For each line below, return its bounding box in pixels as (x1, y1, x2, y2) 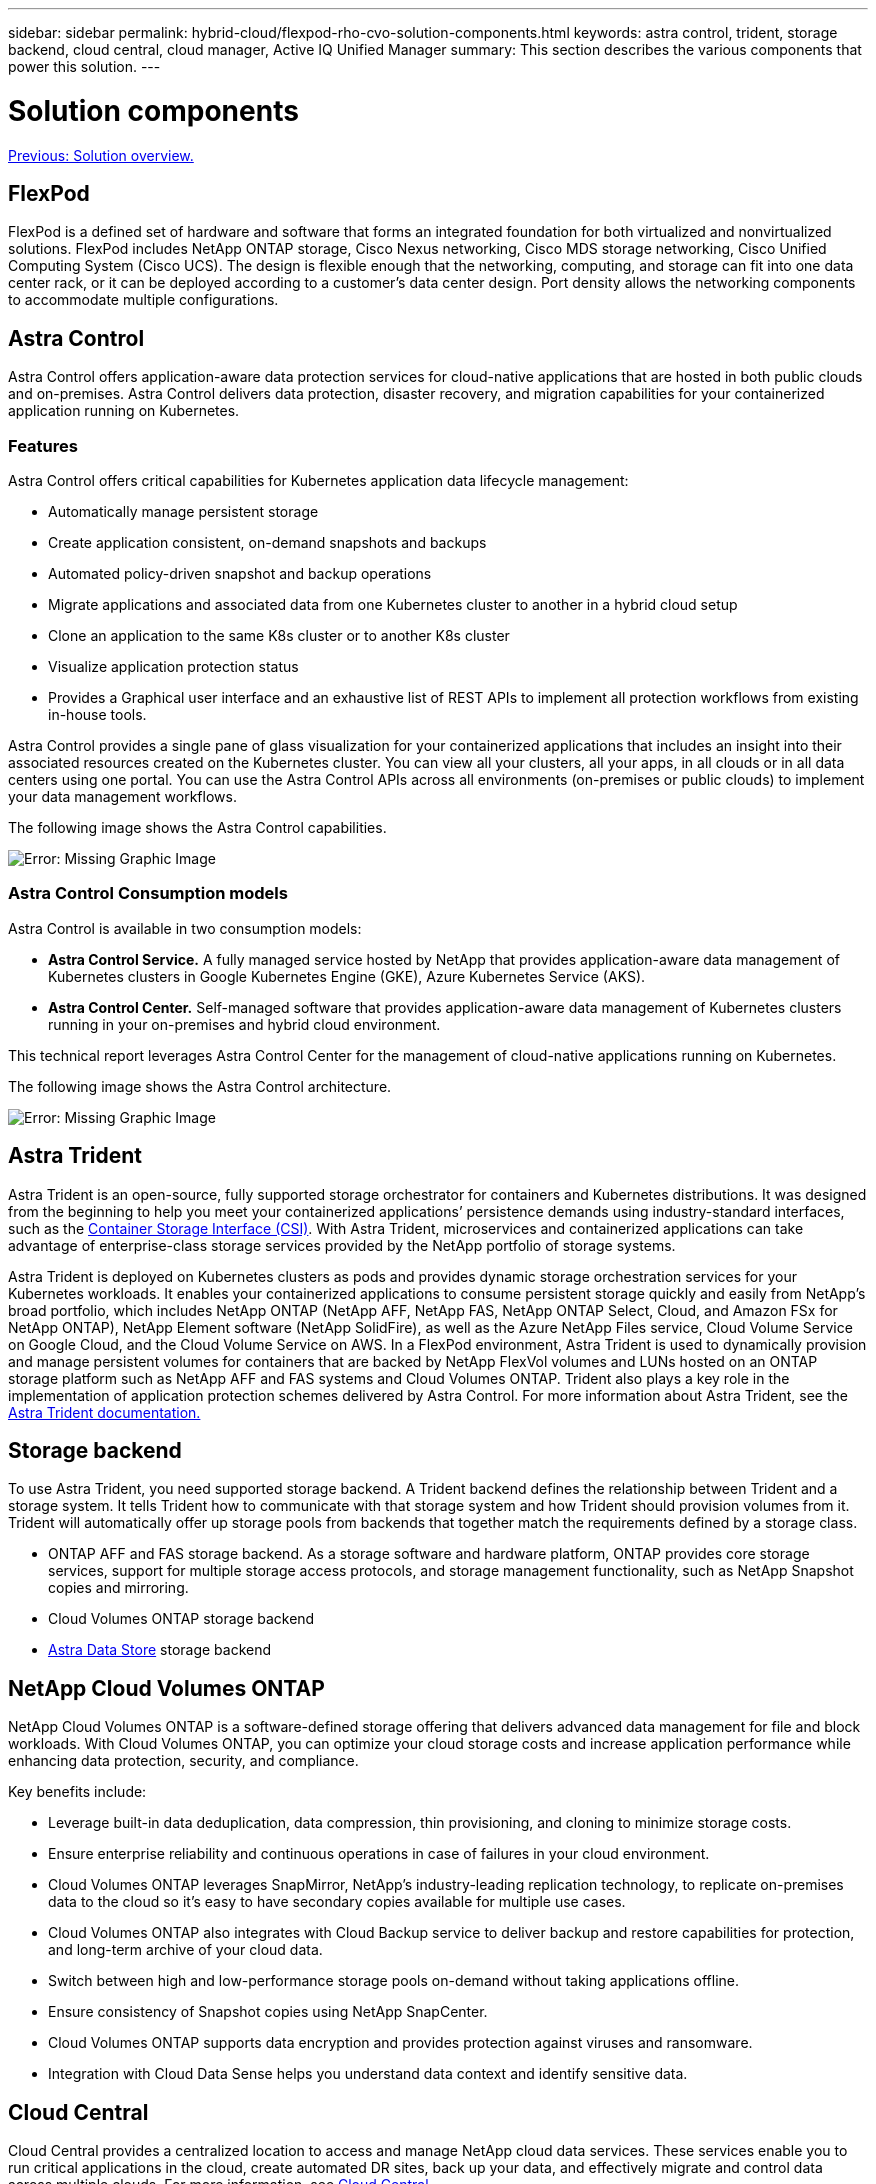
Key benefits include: (8, 1783, 147, 1801)
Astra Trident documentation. (8, 1403, 201, 1421)
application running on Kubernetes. (8, 402, 240, 420)
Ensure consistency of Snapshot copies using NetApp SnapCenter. (48, 2003, 488, 2021)
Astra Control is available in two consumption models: (8, 919, 362, 937)
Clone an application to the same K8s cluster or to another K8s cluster (48, 626, 510, 644)
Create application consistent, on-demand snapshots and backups (48, 533, 487, 551)
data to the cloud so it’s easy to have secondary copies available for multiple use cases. (48, 1893, 626, 1911)
